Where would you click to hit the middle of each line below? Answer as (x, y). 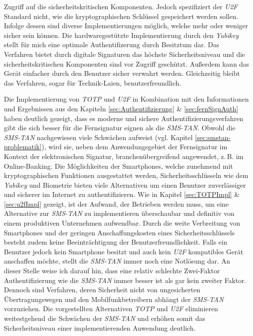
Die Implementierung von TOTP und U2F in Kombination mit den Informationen (126, 99)
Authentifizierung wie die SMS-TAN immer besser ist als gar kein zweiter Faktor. (125, 280)
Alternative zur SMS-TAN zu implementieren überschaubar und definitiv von (119, 213)
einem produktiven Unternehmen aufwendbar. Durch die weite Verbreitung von (122, 223)
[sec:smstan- (213, 137)
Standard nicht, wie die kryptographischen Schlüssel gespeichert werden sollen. (121, 16)
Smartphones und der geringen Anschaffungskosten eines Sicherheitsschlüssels (119, 232)
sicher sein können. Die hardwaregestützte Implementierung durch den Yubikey (121, 35)
